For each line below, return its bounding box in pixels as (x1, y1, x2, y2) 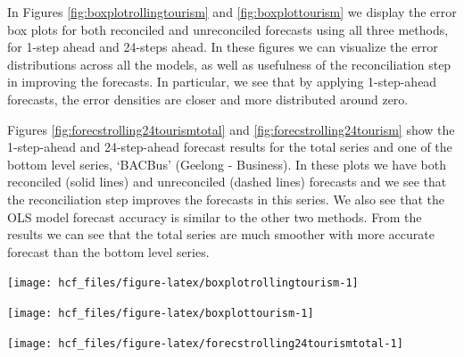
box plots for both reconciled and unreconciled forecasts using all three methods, (7, 20, 449, 38)
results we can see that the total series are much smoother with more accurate (7, 225, 435, 244)
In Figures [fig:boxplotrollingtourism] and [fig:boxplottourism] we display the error (7, 3, 457, 21)
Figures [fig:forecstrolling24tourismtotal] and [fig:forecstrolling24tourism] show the (7, 120, 455, 138)
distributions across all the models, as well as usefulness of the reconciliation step (7, 54, 452, 73)
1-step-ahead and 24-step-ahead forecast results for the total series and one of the (7, 137, 452, 156)
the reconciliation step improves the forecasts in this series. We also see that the (7, 189, 444, 208)
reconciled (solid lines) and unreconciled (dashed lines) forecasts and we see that (7, 172, 447, 191)
